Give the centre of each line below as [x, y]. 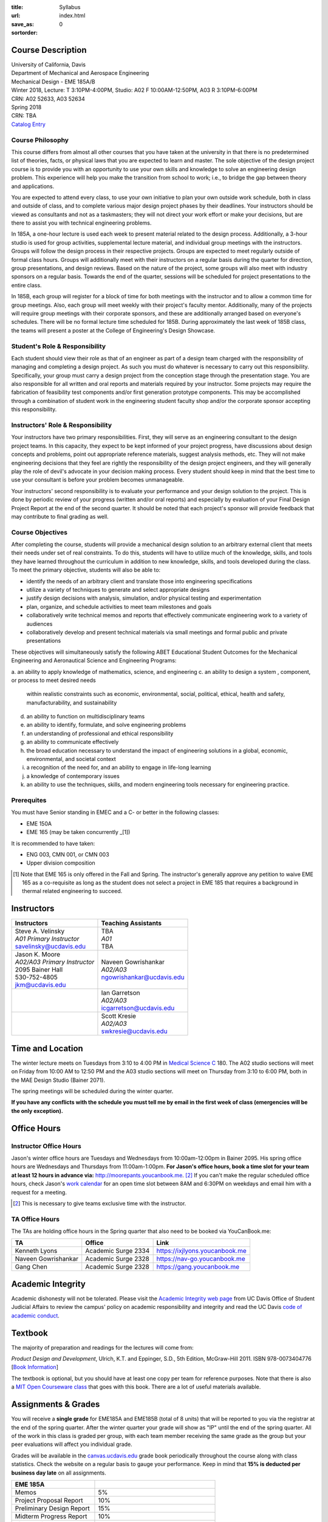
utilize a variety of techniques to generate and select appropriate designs [118, 590]
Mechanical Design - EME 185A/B [53, 82]
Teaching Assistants [132, 924]
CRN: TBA [24, 116]
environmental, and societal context [71, 759]
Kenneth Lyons [36, 1251]
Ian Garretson [121, 993]
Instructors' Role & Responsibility [62, 425]
